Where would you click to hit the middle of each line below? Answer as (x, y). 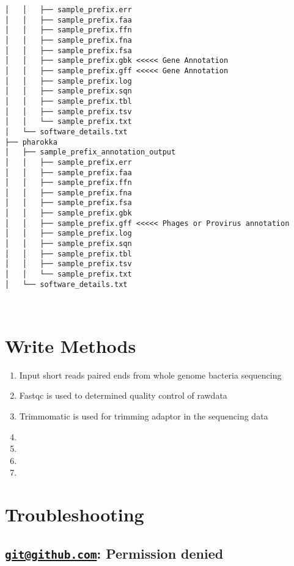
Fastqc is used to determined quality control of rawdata (123, 395)
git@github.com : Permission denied (114, 553)
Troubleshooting (75, 514)
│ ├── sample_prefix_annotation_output (90, 152)
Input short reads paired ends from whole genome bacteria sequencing (150, 375)
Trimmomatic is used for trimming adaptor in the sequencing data (144, 416)
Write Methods (71, 345)
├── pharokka (31, 142)
